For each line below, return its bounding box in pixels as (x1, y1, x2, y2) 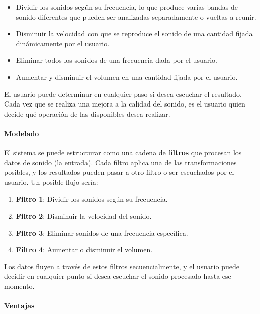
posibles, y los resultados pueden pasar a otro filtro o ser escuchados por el (4, 167, 234, 177)
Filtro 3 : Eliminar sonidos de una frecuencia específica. (16, 227, 188, 238)
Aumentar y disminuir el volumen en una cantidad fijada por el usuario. (16, 71, 238, 82)
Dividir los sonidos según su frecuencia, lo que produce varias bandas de (16, 2, 238, 12)
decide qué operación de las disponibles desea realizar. (4, 108, 170, 119)
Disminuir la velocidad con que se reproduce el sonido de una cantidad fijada (16, 28, 253, 39)
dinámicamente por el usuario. (16, 38, 110, 48)
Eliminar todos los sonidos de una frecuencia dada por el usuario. (16, 55, 217, 65)
